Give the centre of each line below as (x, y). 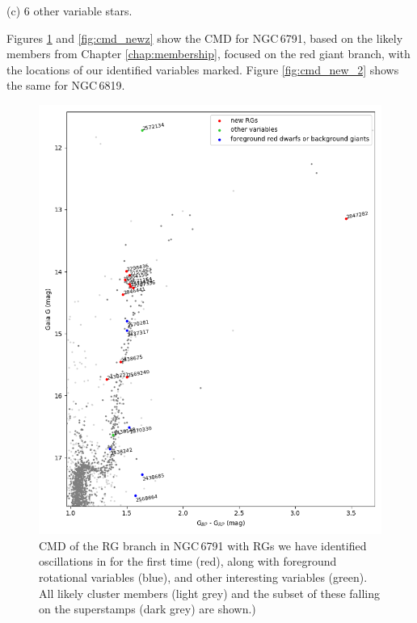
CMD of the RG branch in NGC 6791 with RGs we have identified (203, 545)
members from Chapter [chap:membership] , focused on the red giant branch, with (208, 54)
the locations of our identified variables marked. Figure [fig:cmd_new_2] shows (203, 69)
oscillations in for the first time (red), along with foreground (188, 561)
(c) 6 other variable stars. (69, 11)
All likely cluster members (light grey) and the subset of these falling (210, 593)
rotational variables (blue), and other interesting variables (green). (203, 577)
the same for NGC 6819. (66, 85)
